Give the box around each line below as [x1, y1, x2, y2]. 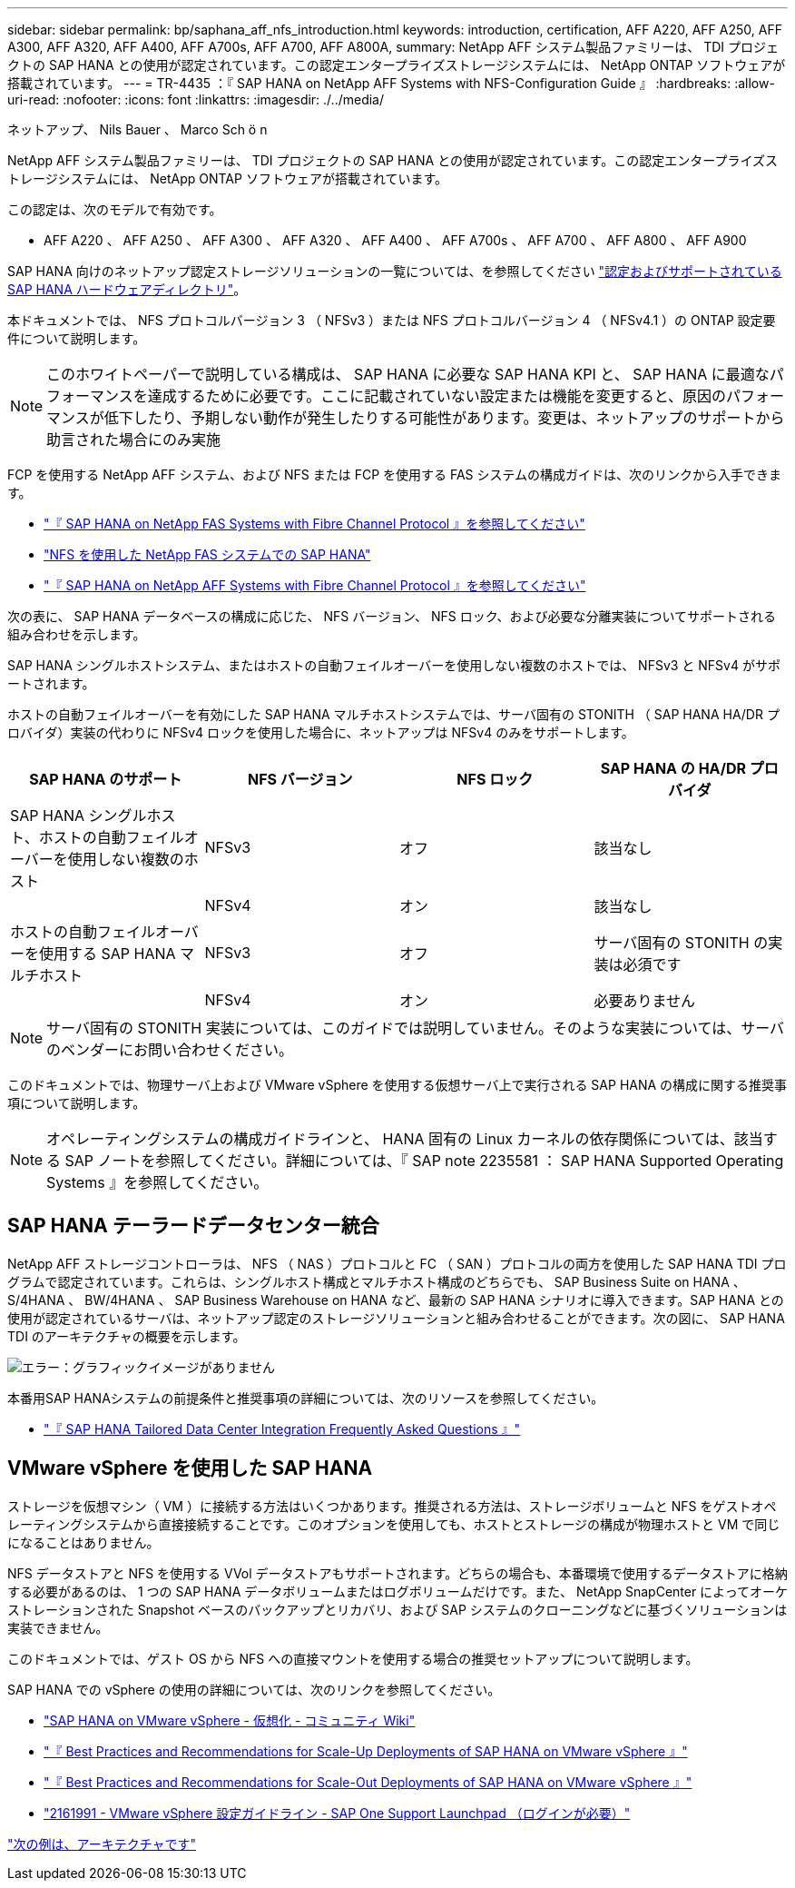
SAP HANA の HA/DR [600, 759, 747, 777]
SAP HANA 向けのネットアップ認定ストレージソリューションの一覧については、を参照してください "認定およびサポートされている [7, 263, 782, 279]
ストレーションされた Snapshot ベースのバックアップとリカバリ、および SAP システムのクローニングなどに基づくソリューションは [7, 1601, 788, 1617]
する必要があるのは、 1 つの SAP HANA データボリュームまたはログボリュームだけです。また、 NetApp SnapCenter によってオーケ [7, 1583, 789, 1599]
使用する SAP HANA [39, 944, 176, 963]
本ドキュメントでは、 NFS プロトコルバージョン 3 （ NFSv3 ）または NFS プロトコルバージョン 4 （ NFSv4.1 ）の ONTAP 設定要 [7, 312, 776, 328]
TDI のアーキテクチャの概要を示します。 [7, 1328, 246, 1344]
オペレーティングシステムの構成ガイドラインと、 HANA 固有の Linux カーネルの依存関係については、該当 [46, 1130, 763, 1148]
